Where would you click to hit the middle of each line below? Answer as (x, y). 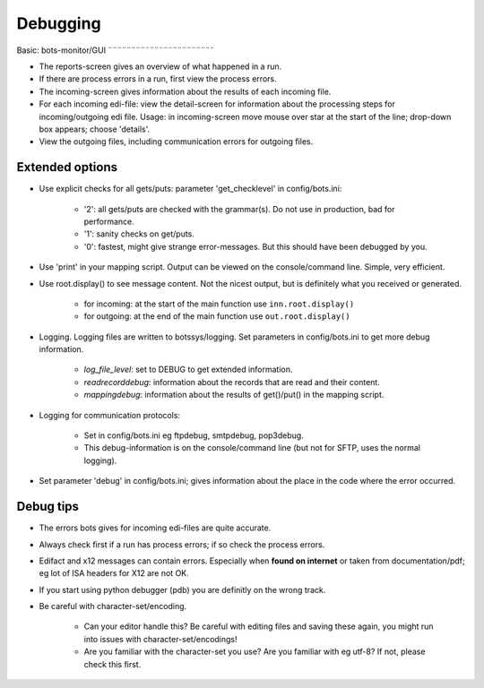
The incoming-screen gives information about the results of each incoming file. (185, 91)
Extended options (67, 167)
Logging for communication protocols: (110, 415)
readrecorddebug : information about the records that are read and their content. (232, 382)
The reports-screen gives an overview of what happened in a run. (160, 66)
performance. (109, 221)
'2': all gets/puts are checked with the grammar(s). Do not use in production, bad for (239, 209)
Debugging (59, 23)
